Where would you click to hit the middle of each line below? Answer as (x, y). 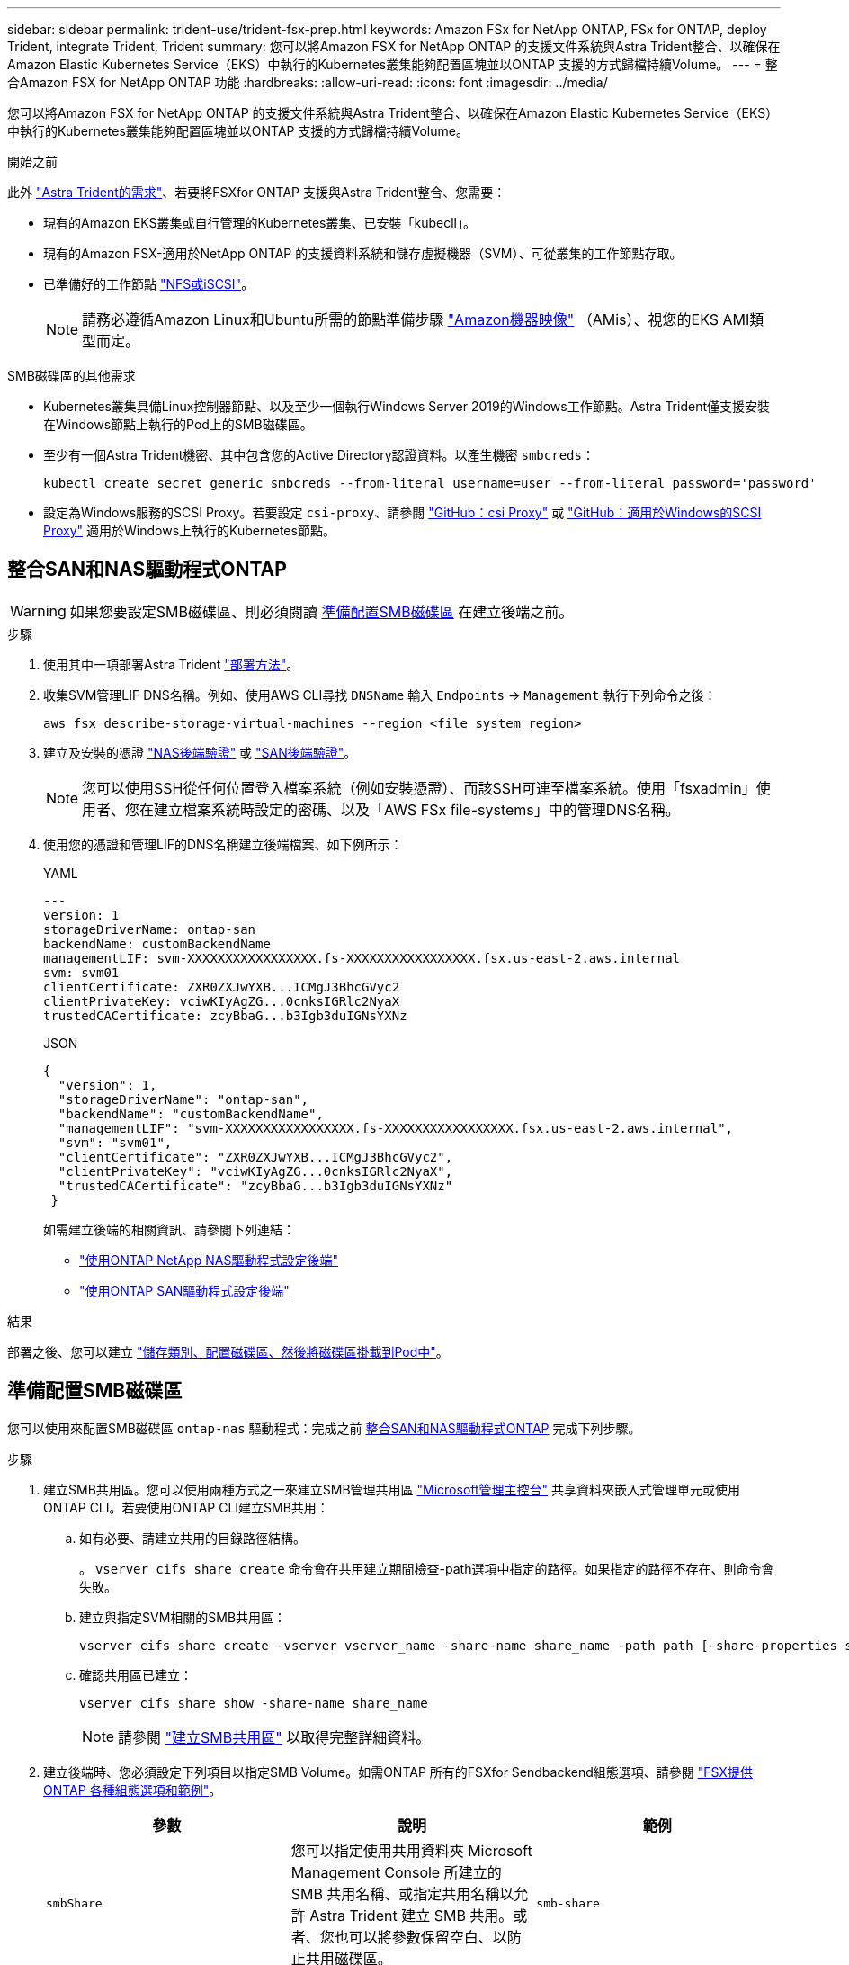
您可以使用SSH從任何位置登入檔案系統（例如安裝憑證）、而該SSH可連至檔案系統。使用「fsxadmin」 (419, 788)
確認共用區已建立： (136, 1674)
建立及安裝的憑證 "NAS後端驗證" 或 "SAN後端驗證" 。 (200, 752)
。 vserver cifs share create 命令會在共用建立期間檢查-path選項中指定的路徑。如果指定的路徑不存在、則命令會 (427, 1568)
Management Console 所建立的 (396, 1872)
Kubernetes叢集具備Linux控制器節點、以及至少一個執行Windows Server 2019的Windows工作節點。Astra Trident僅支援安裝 (407, 406)
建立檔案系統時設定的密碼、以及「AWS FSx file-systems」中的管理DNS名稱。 (417, 809)
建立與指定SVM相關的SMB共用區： (183, 1617)
